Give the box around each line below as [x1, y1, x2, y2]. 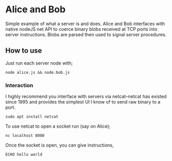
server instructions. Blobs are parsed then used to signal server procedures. [5, 31, 167, 37]
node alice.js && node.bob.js [5, 70, 70, 75]
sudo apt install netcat [5, 114, 59, 119]
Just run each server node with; [5, 60, 73, 66]
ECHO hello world [5, 152, 43, 157]
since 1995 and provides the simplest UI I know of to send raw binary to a [5, 99, 161, 105]
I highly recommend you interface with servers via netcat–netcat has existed [5, 93, 167, 99]
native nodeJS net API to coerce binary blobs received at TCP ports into [5, 26, 158, 32]
